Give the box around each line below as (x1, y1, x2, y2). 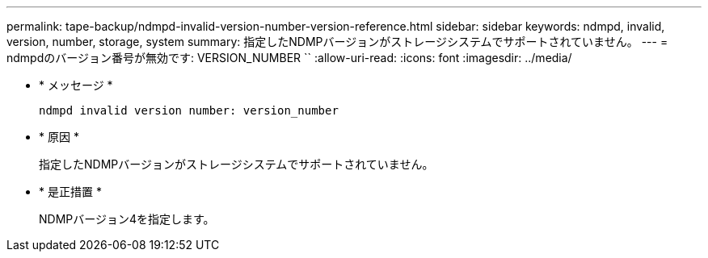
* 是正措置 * (39, 185, 102, 198)
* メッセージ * (39, 78, 113, 92)
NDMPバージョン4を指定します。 (39, 212, 215, 226)
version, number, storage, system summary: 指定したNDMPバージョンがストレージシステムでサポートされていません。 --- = (6, 35, 668, 48)
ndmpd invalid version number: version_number (39, 104, 339, 117)
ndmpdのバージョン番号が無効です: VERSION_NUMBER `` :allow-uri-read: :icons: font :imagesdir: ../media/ (6, 51, 572, 64)
